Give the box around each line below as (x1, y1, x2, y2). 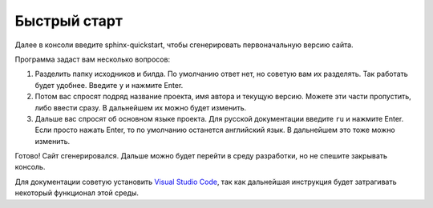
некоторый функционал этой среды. (14, 188, 140, 198)
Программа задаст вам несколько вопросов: (14, 54, 171, 64)
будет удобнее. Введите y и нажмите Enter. (34, 80, 184, 90)
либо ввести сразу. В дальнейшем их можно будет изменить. (34, 102, 247, 112)
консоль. (14, 162, 46, 172)
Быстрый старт (14, 12, 123, 30)
